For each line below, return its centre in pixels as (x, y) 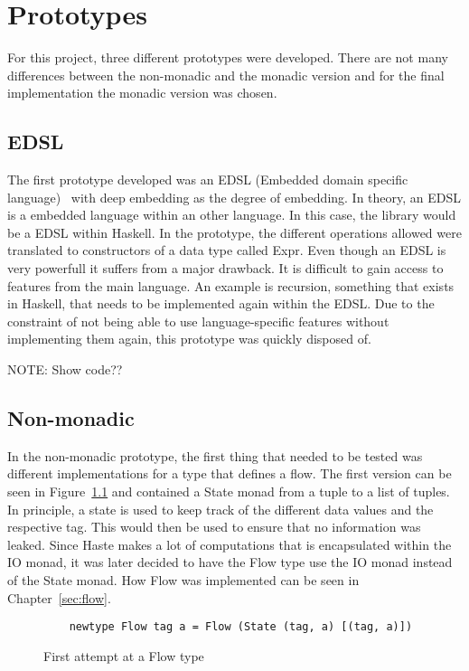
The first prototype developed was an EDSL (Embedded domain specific (208, 180)
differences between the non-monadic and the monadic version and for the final (226, 75)
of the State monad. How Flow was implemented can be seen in (183, 580)
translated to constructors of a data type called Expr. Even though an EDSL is (227, 250)
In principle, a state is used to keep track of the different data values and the (220, 509)
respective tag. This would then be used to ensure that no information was (214, 527)
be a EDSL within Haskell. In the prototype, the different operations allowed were (234, 232)
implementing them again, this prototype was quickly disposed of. (189, 339)
